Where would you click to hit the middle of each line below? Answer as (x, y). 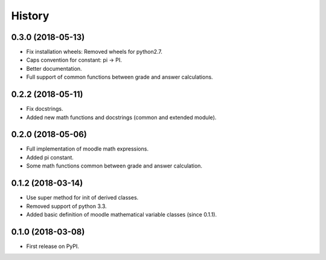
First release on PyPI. (53, 246)
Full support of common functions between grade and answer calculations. (120, 77)
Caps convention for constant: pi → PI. (74, 60)
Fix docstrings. (45, 109)
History (30, 16)
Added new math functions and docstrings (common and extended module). (121, 117)
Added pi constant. (50, 157)
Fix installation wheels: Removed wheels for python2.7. (94, 52)
